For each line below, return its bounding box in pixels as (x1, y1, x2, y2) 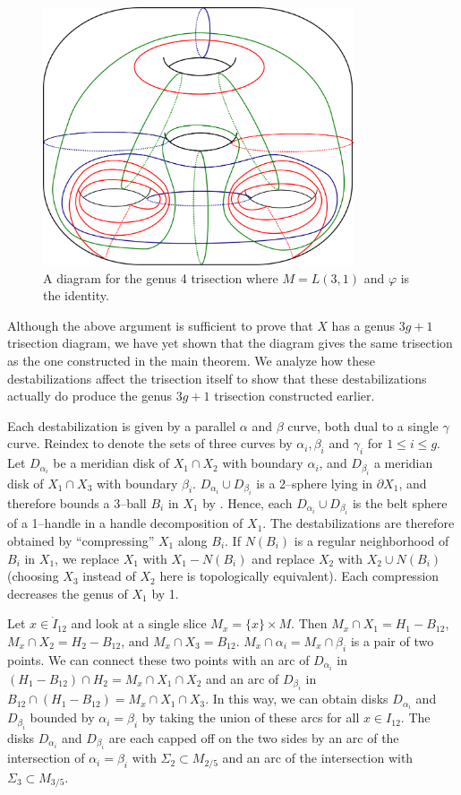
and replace (252, 549, 315, 567)
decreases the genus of (7, 583, 128, 602)
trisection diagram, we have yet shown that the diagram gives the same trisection (7, 333, 453, 352)
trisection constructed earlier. (214, 386, 375, 405)
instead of (82, 566, 136, 585)
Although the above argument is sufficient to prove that (7, 315, 313, 334)
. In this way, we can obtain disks (205, 689, 388, 708)
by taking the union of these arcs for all (141, 708, 360, 727)
